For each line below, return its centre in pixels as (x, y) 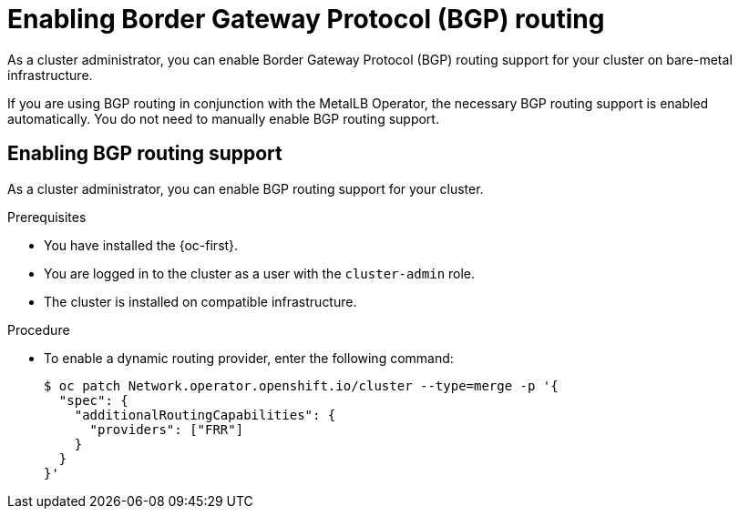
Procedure (39, 329)
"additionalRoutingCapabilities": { (205, 415)
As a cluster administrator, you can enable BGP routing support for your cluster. (246, 188)
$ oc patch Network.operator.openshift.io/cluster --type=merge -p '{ (301, 385)
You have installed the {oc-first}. (141, 245)
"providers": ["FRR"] (167, 429)
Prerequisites (47, 217)
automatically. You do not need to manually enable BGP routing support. (223, 118)
